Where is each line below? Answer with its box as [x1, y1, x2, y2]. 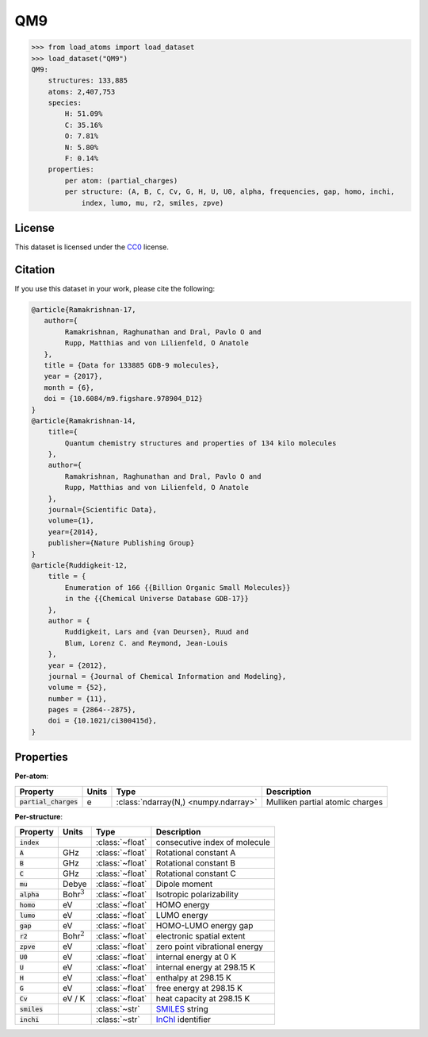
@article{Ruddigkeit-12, [31, 561, 128, 569]
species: [48, 98, 82, 107]
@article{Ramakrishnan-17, [31, 306, 136, 314]
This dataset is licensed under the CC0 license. [14, 242, 170, 252]
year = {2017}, [44, 372, 103, 381]
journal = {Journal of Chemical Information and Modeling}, [48, 672, 287, 680]
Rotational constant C [155, 868, 237, 879]
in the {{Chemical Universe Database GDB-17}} [64, 594, 249, 603]
